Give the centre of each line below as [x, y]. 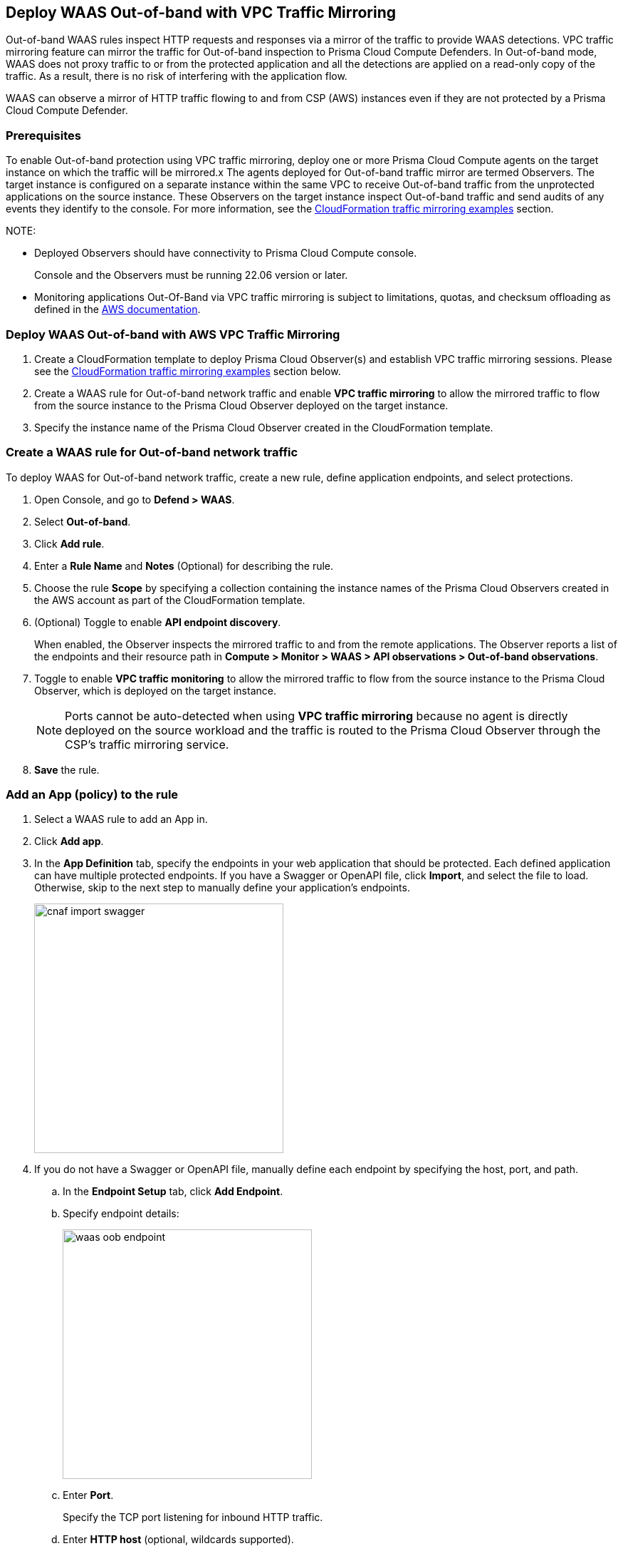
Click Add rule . [69, 543]
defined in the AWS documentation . [117, 309]
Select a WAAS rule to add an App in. [121, 819]
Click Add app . [69, 841]
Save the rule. [67, 769]
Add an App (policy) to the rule [92, 795]
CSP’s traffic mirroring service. [147, 744]
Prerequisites [43, 135]
